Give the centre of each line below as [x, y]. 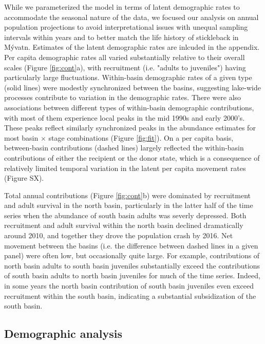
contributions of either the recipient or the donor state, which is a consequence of [132, 157]
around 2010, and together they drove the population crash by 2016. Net [119, 235]
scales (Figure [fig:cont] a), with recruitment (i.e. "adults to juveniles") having [125, 67]
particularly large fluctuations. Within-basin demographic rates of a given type [128, 77]
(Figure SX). [24, 178]
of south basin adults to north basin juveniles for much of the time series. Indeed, [132, 275]
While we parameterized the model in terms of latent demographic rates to [122, 7]
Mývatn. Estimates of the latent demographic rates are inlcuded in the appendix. [132, 47]
